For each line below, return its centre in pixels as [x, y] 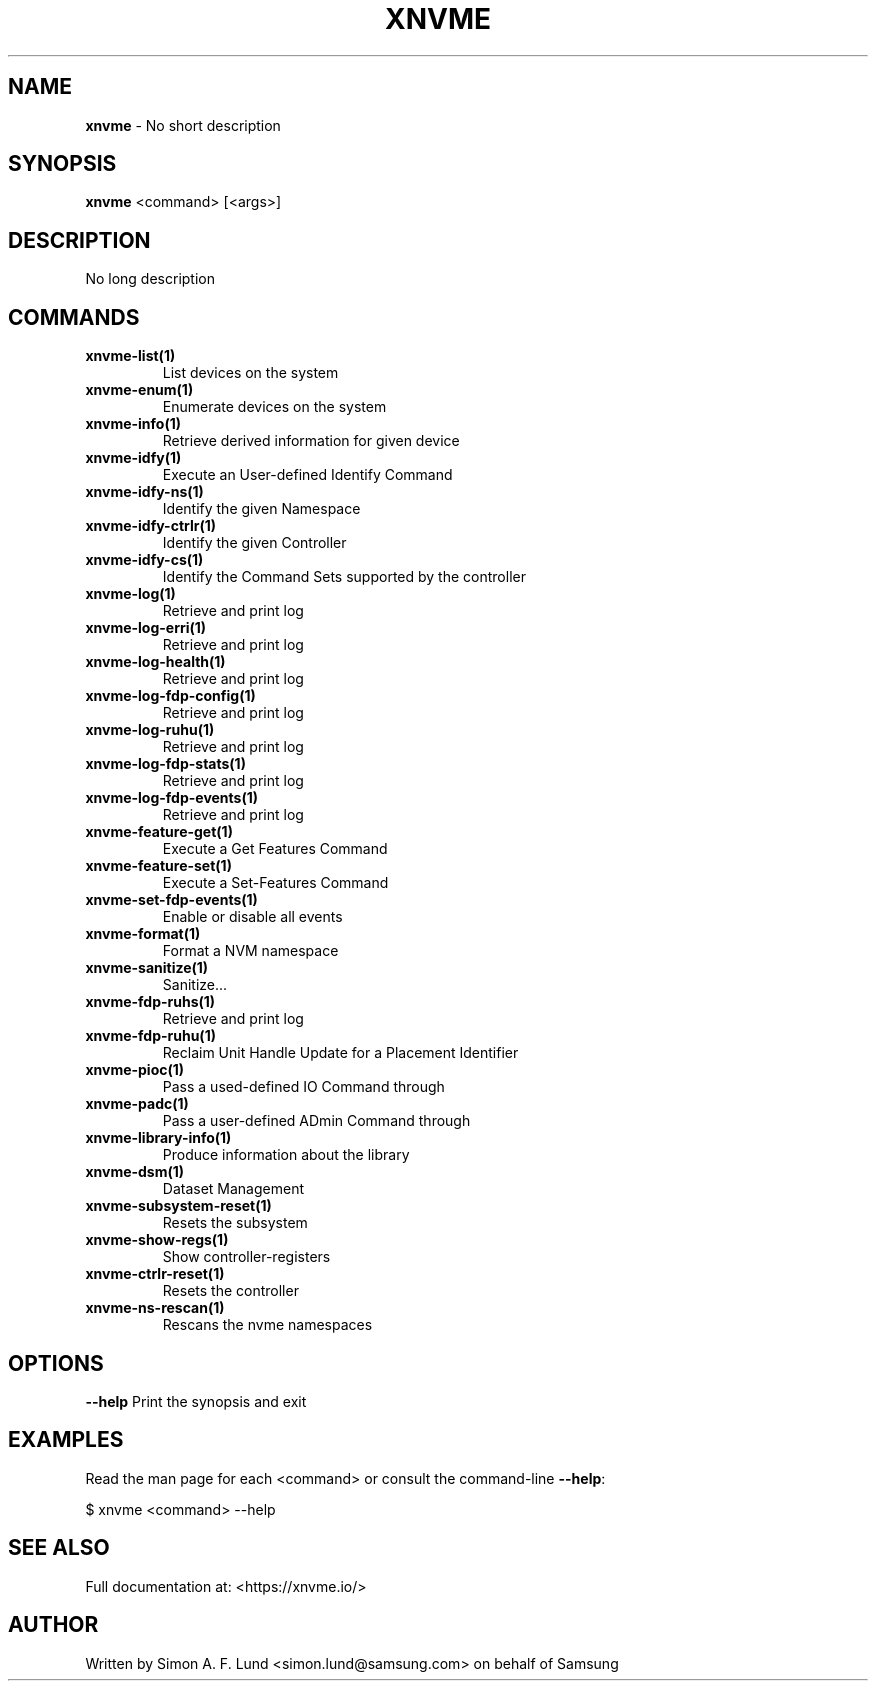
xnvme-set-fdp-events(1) [171, 900]
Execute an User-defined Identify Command [307, 475]
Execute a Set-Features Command [275, 883]
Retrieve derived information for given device [311, 441]
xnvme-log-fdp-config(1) [170, 696]
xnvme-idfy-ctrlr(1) [151, 526]
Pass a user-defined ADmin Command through [316, 1121]
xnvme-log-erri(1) [146, 628]
